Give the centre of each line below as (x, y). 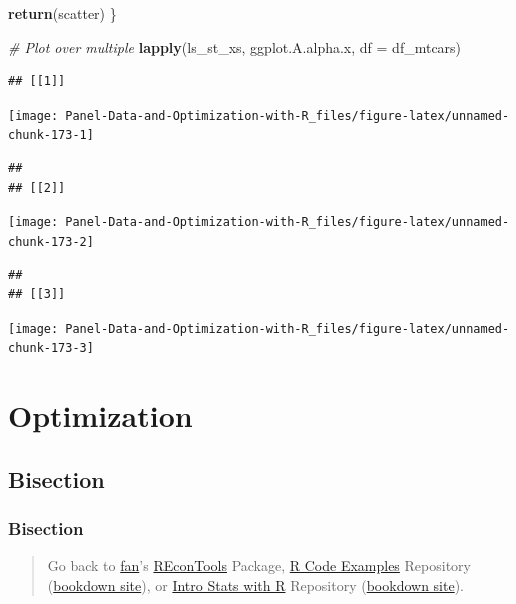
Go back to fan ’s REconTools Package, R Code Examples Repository (259, 565)
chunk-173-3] (51, 348)
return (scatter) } (62, 13)
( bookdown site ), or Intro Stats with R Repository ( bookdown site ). (256, 585)
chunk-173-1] (51, 135)
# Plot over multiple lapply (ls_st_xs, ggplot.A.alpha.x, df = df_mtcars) (235, 46)
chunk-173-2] (51, 241)
